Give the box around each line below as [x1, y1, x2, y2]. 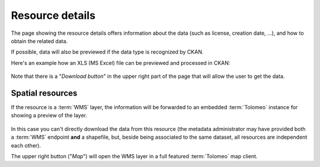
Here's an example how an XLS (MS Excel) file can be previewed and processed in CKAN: [11, 59, 231, 66]
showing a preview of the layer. [11, 112, 88, 119]
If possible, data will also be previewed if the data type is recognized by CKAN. [11, 48, 204, 55]
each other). [11, 142, 41, 149]
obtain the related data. [11, 37, 68, 44]
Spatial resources [11, 88, 78, 98]
